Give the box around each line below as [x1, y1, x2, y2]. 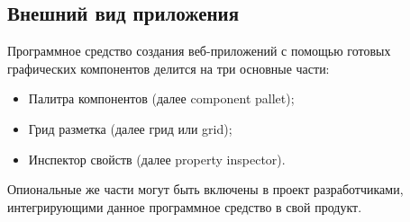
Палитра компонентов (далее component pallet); [28, 89, 295, 108]
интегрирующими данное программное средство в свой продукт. [7, 197, 362, 216]
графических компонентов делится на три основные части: [7, 58, 330, 77]
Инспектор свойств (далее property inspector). [28, 149, 286, 168]
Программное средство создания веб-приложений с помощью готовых [7, 41, 391, 60]
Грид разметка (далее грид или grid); [28, 119, 232, 138]
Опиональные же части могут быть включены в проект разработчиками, [7, 180, 404, 199]
